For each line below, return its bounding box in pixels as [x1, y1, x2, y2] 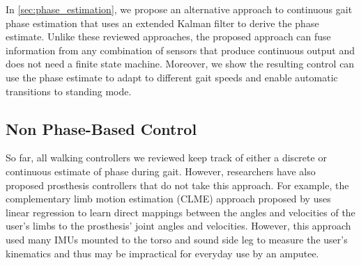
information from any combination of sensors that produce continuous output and [6, 42, 355, 57]
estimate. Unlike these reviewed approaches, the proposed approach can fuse [6, 29, 331, 44]
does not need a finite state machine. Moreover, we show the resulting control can [6, 56, 355, 71]
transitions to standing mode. [6, 83, 132, 98]
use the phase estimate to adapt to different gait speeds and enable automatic [6, 70, 338, 84]
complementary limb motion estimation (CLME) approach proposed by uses [6, 191, 331, 206]
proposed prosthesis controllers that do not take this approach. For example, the [6, 177, 349, 192]
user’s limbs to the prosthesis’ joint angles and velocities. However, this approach [6, 218, 351, 233]
